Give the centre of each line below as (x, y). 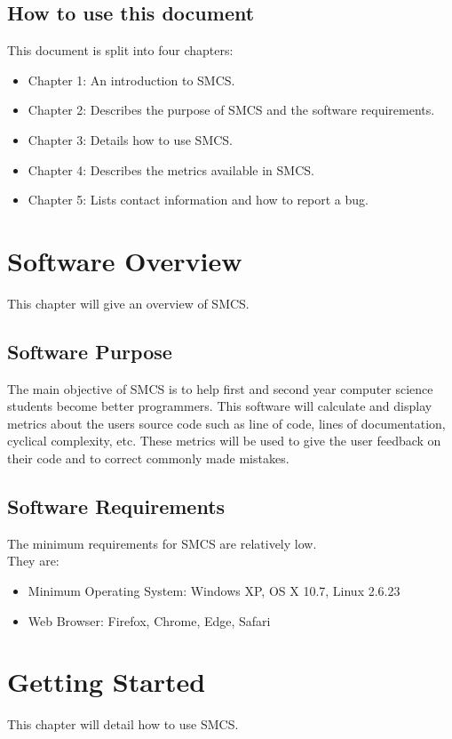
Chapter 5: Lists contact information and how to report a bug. (198, 200)
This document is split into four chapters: (120, 50)
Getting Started (107, 682)
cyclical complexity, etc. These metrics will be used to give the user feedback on (224, 441)
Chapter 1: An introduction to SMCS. (131, 80)
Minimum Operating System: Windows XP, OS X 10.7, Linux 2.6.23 (214, 591)
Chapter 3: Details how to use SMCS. (131, 139)
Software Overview (125, 260)
